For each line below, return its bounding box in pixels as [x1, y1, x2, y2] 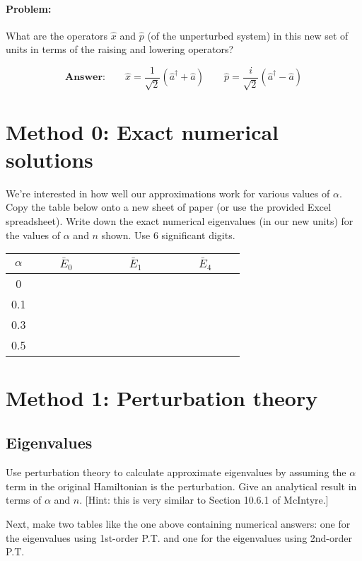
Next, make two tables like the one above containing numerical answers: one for [6, 516, 351, 531]
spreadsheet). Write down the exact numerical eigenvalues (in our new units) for [6, 213, 354, 228]
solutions [6, 144, 93, 173]
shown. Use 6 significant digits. [101, 227, 235, 242]
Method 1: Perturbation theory [6, 383, 318, 412]
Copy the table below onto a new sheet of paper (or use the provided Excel [6, 199, 332, 214]
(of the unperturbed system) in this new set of [147, 28, 349, 42]
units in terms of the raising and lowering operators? [6, 42, 234, 57]
